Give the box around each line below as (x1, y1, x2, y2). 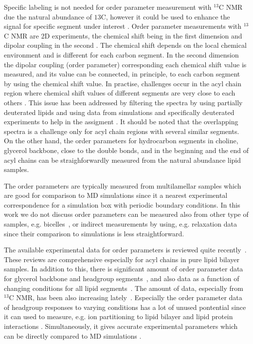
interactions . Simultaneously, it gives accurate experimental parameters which (4, 321, 238, 331)
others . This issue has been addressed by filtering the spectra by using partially (4, 97, 243, 107)
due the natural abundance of (4, 11, 92, 21)
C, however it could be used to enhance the (101, 11, 230, 21)
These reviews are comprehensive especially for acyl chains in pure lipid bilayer (4, 254, 239, 264)
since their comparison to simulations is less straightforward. (4, 228, 184, 238)
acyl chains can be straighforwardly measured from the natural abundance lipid (4, 154, 241, 165)
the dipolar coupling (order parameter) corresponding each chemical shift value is (4, 59, 247, 69)
